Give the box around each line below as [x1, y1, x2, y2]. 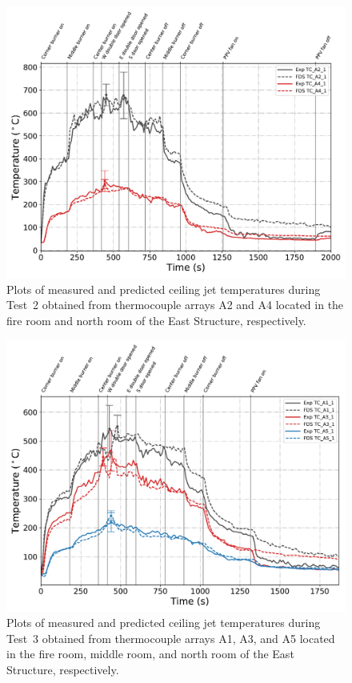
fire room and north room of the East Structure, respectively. [6, 311, 306, 328]
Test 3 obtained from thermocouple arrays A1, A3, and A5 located [6, 629, 335, 646]
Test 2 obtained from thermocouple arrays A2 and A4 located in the [6, 296, 344, 313]
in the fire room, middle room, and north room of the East [6, 645, 294, 662]
